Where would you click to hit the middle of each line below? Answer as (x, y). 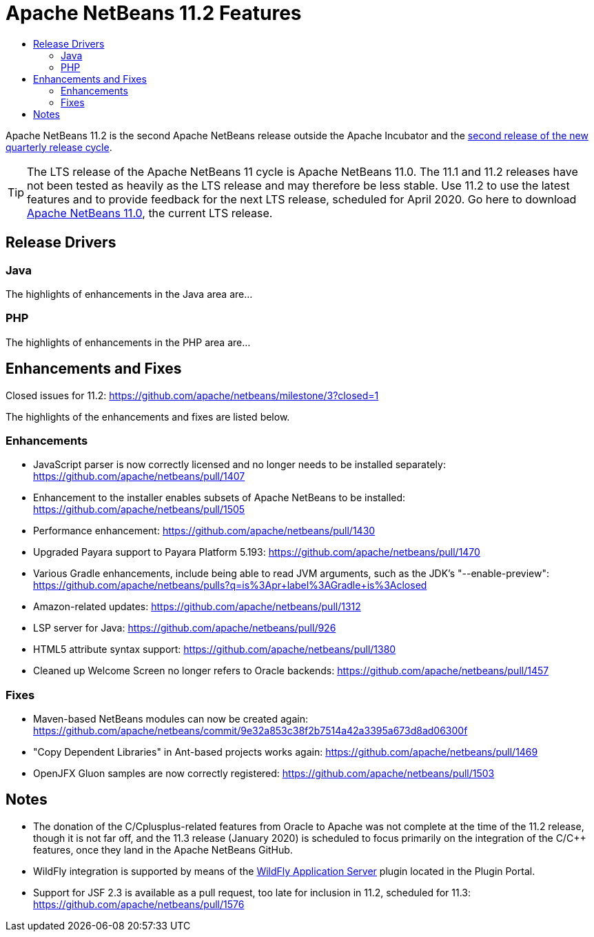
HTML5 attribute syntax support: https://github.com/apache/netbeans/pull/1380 (215, 649)
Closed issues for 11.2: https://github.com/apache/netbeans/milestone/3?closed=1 (192, 395)
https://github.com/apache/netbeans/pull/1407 (139, 476)
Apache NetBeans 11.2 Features (154, 13)
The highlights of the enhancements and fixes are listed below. (148, 416)
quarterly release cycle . (59, 147)
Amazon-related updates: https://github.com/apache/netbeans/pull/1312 (197, 607)
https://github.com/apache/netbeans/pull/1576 (139, 904)
